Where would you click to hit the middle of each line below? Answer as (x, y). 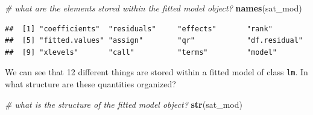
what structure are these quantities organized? (90, 84)
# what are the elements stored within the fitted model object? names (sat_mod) (153, 8)
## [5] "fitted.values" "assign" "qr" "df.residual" (154, 41)
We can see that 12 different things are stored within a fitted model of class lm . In (156, 72)
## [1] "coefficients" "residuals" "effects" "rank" (139, 29)
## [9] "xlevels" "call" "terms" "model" (141, 52)
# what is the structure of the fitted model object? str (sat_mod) (124, 104)
